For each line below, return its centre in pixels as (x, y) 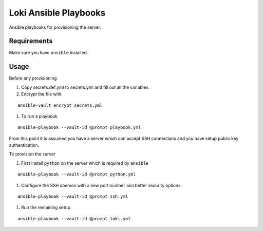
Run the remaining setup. (46, 208)
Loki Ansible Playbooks (57, 13)
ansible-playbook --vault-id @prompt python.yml (77, 174)
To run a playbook (39, 116)
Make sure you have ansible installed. (48, 53)
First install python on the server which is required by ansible (85, 163)
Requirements (31, 41)
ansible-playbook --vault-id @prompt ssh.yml (73, 197)
